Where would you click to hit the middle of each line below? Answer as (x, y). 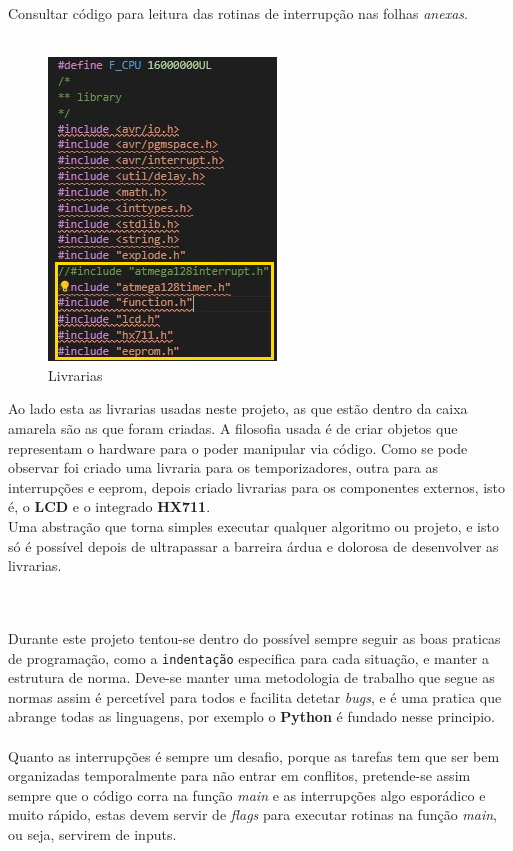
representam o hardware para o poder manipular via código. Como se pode (238, 447)
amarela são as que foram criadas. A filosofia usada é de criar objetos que (233, 427)
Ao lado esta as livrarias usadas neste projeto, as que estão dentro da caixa (238, 408)
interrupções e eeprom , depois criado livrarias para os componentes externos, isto (257, 486)
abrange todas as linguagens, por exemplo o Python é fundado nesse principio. (252, 716)
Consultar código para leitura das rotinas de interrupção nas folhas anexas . (238, 13)
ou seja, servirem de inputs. (92, 833)
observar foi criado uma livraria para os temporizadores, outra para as (223, 467)
